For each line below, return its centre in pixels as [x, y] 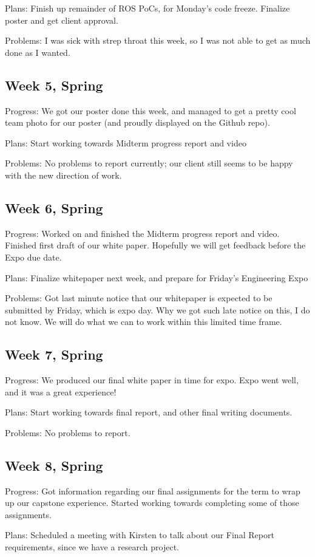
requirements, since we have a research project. [92, 547]
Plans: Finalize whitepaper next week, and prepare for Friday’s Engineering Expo [157, 277]
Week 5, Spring [54, 85]
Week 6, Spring [54, 207]
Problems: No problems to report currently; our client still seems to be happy [149, 163]
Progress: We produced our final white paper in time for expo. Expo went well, [152, 380]
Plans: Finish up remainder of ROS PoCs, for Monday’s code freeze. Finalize [147, 8]
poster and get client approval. [62, 20]
